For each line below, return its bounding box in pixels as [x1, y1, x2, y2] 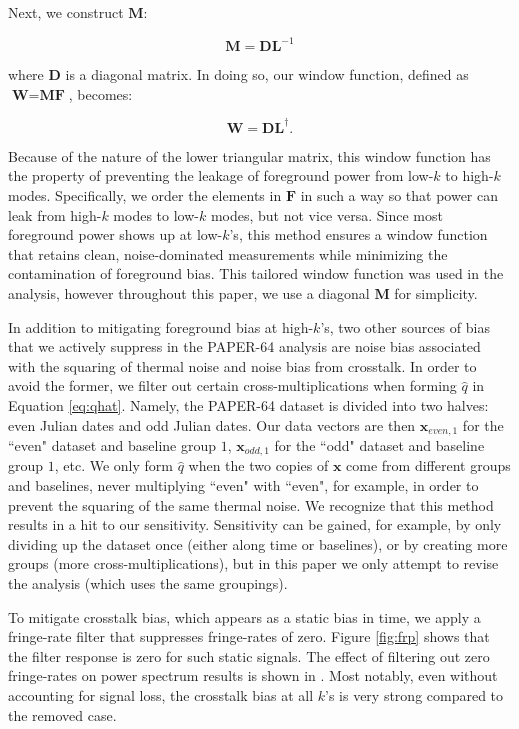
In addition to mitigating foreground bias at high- [8, 316, 314, 337]
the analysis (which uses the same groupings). [8, 572, 288, 593]
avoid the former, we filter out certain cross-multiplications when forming [8, 375, 457, 396]
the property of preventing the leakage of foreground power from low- [8, 165, 434, 186]
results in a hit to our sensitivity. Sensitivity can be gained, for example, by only [8, 514, 502, 535]
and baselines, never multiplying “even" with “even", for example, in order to [8, 475, 479, 495]
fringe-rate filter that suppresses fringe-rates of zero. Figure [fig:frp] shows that [8, 626, 490, 647]
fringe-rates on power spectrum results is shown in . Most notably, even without [8, 665, 498, 686]
